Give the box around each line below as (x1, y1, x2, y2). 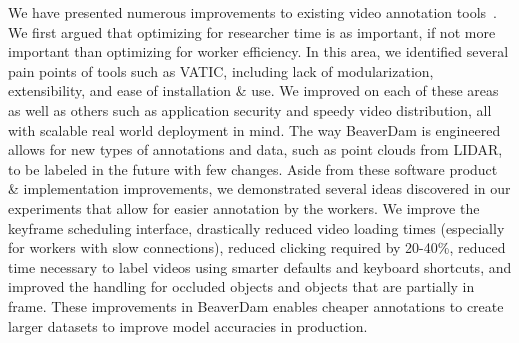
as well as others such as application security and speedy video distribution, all (8, 99, 492, 120)
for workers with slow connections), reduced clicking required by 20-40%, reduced (8, 237, 506, 258)
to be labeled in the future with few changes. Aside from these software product (8, 158, 498, 179)
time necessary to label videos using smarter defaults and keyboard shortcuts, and (8, 256, 512, 277)
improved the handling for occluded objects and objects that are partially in (8, 276, 475, 297)
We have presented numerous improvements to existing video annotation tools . (8, 2, 497, 22)
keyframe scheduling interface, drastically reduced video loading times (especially (8, 217, 505, 238)
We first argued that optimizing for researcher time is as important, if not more (8, 21, 496, 42)
